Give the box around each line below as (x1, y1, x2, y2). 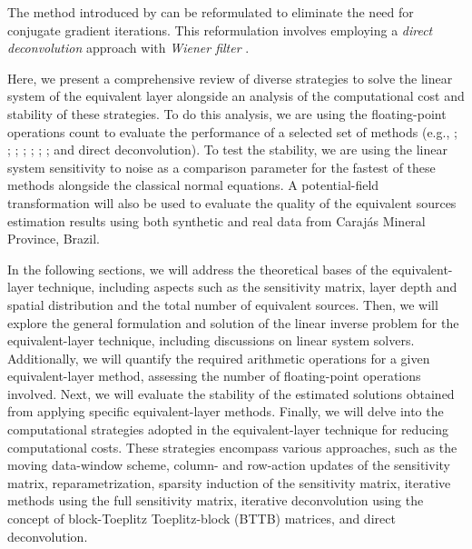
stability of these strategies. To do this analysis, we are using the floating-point (7, 104, 447, 123)
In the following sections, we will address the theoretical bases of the (7, 259, 388, 278)
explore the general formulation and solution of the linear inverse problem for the (7, 313, 459, 332)
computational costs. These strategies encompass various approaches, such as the (7, 437, 457, 456)
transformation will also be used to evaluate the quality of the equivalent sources (7, 193, 457, 212)
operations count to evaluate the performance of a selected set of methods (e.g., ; (7, 122, 457, 141)
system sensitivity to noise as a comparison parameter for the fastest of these (7, 157, 436, 176)
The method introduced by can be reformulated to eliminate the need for (7, 3, 414, 21)
